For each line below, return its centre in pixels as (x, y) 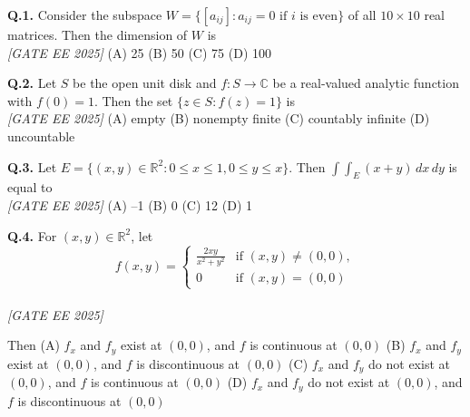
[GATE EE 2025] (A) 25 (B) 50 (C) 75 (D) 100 (139, 52)
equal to (30, 187)
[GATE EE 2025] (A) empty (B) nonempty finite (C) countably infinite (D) (219, 118)
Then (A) (34, 345)
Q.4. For (32, 235)
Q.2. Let (32, 83)
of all (362, 15)
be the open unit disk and (145, 83)
